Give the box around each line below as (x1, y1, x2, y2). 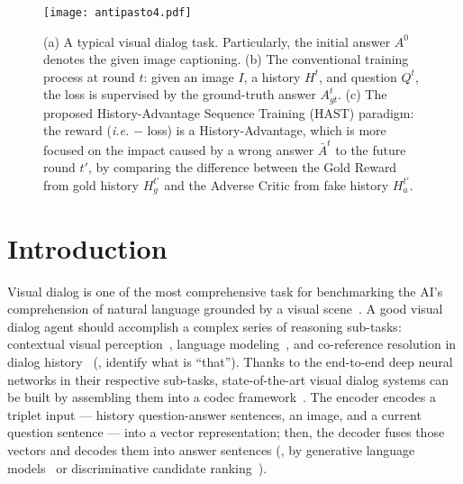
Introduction (7, 229, 168, 266)
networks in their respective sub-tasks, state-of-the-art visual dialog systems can (7, 370, 449, 388)
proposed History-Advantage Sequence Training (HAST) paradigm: (43, 103, 414, 122)
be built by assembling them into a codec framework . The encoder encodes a (7, 388, 436, 406)
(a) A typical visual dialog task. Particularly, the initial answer (43, 32, 391, 50)
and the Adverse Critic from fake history (164, 175, 389, 194)
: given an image (143, 67, 234, 86)
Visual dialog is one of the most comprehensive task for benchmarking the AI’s (7, 281, 443, 300)
